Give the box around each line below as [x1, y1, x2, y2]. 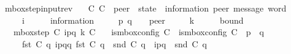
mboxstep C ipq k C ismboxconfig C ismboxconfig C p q [13, 25, 264, 38]
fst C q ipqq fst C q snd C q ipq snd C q [21, 37, 207, 50]
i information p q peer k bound [21, 13, 244, 26]
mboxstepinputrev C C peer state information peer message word [4, 2, 287, 14]
